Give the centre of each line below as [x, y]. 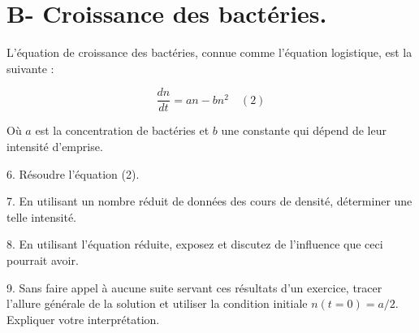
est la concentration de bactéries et [122, 130]
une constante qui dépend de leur [304, 130]
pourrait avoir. [43, 259]
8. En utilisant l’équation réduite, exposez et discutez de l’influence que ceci [195, 244]
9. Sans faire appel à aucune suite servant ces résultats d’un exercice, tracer [194, 287]
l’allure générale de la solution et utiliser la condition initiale [157, 303]
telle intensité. [42, 216]
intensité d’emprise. [55, 146]
